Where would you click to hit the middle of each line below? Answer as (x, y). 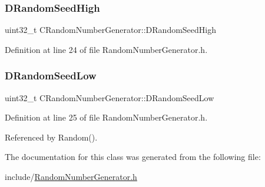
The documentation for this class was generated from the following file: (133, 157)
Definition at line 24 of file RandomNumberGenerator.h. (106, 49)
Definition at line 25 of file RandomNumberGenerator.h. (106, 117)
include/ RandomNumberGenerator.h (71, 176)
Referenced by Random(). (51, 137)
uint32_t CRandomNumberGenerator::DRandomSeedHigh (111, 30)
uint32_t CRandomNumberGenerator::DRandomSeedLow (110, 97)
